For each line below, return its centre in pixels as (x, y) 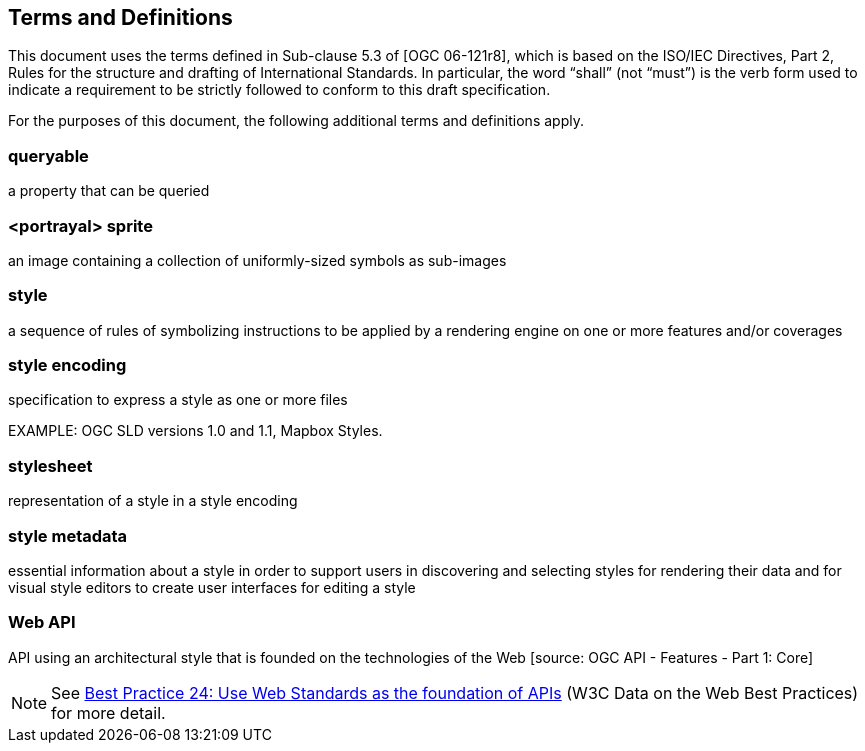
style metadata (68, 535)
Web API (42, 622)
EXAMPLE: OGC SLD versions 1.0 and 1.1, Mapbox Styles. (195, 431)
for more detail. (108, 712)
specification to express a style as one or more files (178, 400)
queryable (48, 155)
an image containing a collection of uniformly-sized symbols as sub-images (257, 260)
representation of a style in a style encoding (153, 501)
